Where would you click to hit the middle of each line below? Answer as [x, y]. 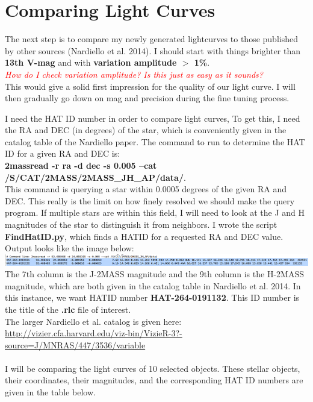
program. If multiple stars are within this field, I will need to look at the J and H [155, 212]
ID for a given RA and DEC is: [63, 153]
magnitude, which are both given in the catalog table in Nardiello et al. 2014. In [153, 285]
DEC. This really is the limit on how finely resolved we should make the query [150, 200]
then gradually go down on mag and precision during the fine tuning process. [147, 98]
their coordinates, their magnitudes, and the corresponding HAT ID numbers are [154, 380]
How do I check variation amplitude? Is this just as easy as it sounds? [134, 74]
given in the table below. [50, 392]
